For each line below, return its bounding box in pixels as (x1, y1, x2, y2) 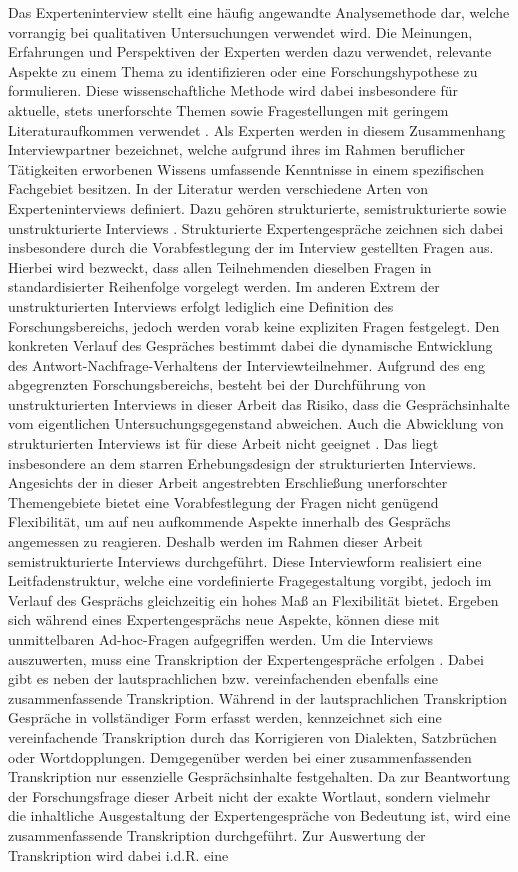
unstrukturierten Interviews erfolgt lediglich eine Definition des (8, 295, 394, 316)
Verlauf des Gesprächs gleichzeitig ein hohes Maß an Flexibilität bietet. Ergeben (8, 589, 499, 610)
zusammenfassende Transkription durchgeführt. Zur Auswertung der (8, 824, 426, 845)
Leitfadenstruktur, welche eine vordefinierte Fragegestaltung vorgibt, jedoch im (8, 570, 492, 591)
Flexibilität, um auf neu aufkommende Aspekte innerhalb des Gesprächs (8, 511, 451, 532)
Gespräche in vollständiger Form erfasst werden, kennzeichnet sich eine (8, 707, 442, 728)
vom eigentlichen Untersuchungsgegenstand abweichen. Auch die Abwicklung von (8, 413, 504, 434)
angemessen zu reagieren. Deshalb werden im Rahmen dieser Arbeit (8, 531, 423, 552)
